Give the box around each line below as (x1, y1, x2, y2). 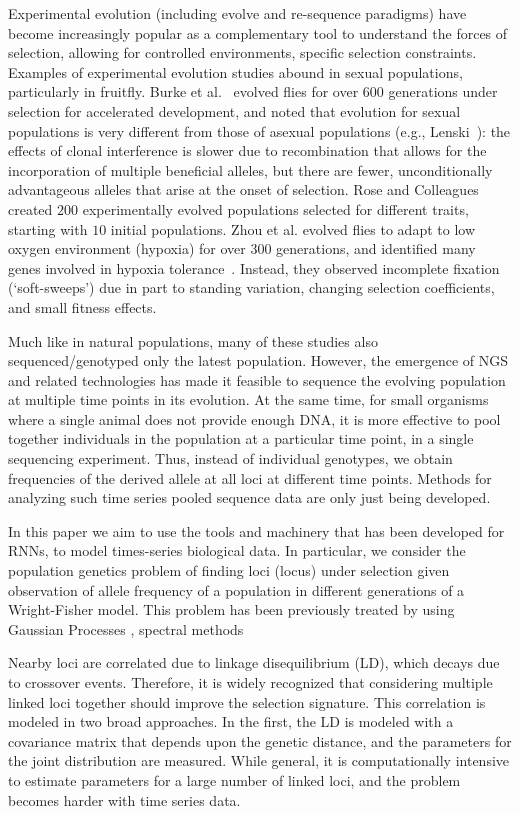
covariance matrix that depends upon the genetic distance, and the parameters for (8, 730, 512, 751)
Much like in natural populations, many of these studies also (8, 330, 378, 351)
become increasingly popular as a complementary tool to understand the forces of (8, 22, 508, 43)
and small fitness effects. (8, 296, 157, 317)
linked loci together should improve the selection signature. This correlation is (8, 691, 486, 712)
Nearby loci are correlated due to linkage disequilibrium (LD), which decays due (8, 652, 500, 673)
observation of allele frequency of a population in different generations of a (8, 579, 465, 600)
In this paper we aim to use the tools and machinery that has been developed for (8, 520, 505, 541)
